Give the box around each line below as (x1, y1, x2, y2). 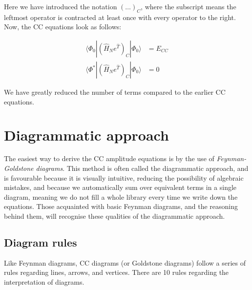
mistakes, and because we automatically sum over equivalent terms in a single (4, 182, 237, 192)
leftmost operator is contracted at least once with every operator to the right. (4, 12, 236, 22)
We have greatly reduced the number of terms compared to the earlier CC (4, 87, 226, 97)
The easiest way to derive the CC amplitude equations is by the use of (4, 153, 214, 164)
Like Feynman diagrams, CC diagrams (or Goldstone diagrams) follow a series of (4, 257, 246, 268)
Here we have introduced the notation (4, 1, 117, 11)
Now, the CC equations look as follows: (4, 21, 122, 32)
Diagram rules (4, 234, 77, 249)
